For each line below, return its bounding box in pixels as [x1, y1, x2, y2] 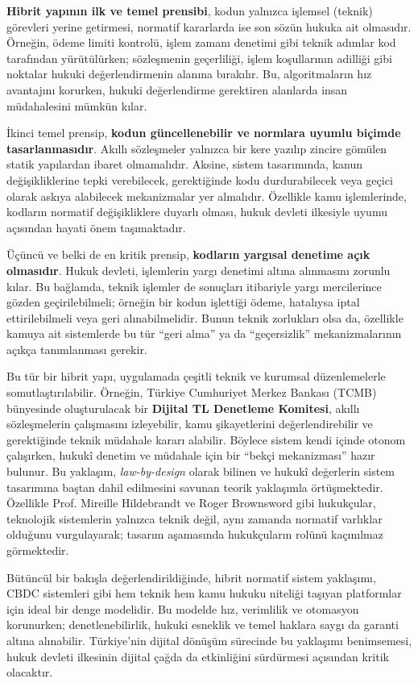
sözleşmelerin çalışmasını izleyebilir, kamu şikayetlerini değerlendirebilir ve [6, 415, 373, 432]
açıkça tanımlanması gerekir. [6, 340, 147, 357]
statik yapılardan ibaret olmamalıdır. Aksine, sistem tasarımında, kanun [6, 156, 362, 173]
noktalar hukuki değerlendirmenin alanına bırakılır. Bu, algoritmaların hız [6, 65, 372, 82]
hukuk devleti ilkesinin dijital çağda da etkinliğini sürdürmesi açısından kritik [6, 648, 389, 664]
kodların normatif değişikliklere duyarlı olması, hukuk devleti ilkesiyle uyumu [6, 203, 387, 220]
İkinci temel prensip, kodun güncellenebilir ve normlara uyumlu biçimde [6, 124, 401, 141]
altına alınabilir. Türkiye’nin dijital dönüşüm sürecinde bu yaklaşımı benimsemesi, [6, 631, 412, 648]
